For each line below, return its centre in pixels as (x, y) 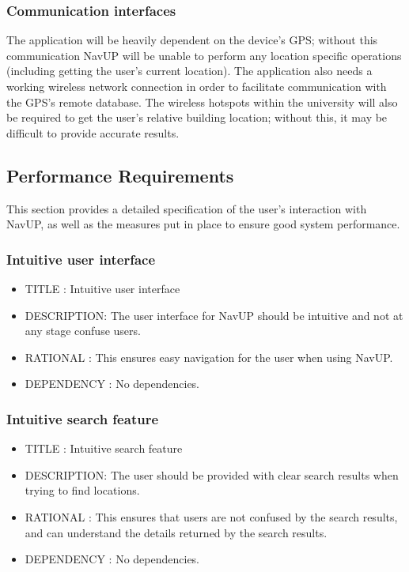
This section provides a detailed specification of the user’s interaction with (187, 208)
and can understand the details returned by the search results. (176, 532)
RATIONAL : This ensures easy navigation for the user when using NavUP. (209, 357)
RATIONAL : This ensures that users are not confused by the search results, (211, 516)
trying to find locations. (82, 490)
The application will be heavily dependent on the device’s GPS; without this (192, 40)
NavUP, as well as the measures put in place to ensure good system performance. (203, 224)
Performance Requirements (120, 175)
